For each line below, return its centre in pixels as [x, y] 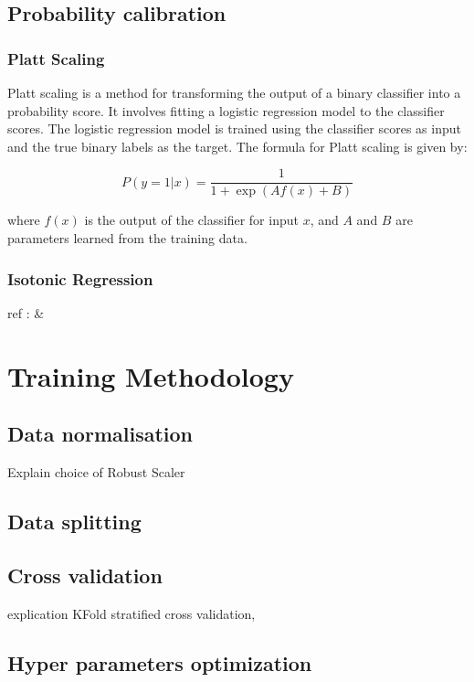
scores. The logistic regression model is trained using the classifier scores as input [234, 128]
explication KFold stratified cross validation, [132, 613]
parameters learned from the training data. [127, 238]
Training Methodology [151, 375]
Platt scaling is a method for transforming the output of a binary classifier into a [234, 92]
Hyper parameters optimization [160, 662]
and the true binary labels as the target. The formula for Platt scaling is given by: [237, 146]
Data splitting [74, 521]
